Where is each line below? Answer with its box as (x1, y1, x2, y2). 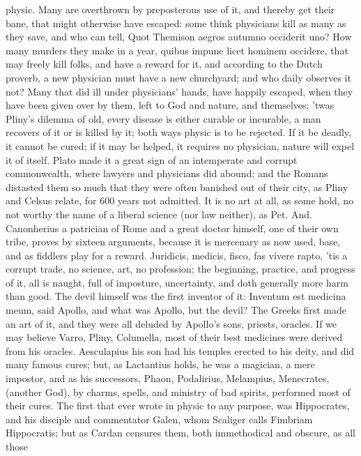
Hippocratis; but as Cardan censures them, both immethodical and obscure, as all (6, 425, 355, 440)
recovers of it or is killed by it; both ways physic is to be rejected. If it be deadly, (6, 125, 351, 139)
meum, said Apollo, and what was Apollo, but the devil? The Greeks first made (6, 303, 346, 317)
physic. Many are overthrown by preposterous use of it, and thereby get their (6, 2, 335, 16)
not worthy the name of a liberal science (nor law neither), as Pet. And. (6, 206, 312, 221)
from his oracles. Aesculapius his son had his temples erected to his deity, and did (6, 343, 355, 358)
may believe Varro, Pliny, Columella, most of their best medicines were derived (6, 330, 343, 344)
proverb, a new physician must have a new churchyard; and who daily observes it (6, 70, 351, 84)
